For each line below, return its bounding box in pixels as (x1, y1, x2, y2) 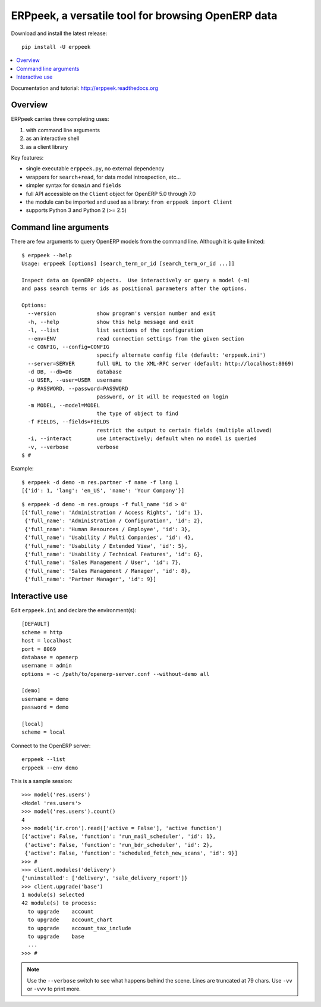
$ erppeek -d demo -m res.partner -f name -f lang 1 (21, 479, 178, 485)
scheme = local (21, 729, 66, 735)
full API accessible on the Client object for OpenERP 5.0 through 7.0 (26, 190, 196, 197)
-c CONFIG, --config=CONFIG (27, 343, 110, 350)
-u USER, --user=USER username (27, 377, 122, 384)
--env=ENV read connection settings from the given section (27, 335, 244, 342)
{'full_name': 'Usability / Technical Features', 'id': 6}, (24, 551, 203, 557)
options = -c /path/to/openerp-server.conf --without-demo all (21, 671, 210, 677)
